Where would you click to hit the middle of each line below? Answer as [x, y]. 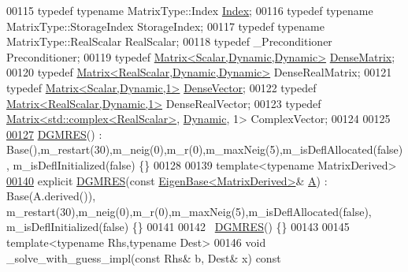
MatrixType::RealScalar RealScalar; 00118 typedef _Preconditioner [169, 41]
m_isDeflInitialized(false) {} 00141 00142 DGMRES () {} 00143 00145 [178, 227]
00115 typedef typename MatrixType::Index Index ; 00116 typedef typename [190, 10]
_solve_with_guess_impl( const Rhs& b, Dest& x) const [144, 257]
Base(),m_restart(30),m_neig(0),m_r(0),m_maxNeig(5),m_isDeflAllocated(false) [205, 149]
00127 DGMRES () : [54, 134]
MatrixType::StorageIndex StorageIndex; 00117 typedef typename [165, 26]
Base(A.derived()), [51, 196]
